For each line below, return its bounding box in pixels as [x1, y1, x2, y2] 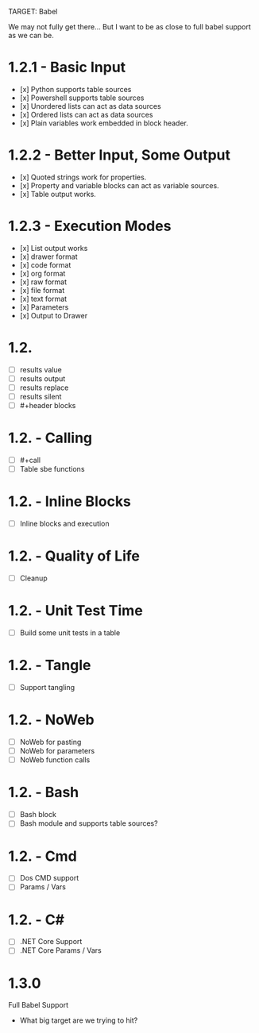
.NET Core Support [19, 937, 83, 946]
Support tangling [19, 683, 75, 692]
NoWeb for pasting [19, 738, 82, 747]
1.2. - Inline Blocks [8, 492, 131, 511]
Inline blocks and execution [19, 519, 110, 529]
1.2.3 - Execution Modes [8, 218, 172, 235]
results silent [19, 391, 62, 401]
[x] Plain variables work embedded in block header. [19, 118, 189, 128]
